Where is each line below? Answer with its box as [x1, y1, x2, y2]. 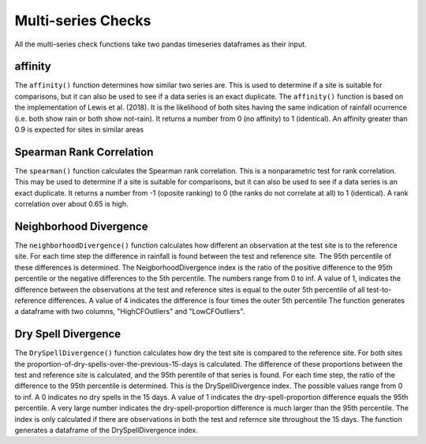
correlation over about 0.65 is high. [14, 200, 129, 209]
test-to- [366, 285, 392, 294]
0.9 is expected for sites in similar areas [14, 125, 144, 134]
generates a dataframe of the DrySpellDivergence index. [14, 425, 199, 435]
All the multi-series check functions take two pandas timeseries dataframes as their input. [14, 39, 307, 49]
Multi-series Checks [14, 12, 151, 29]
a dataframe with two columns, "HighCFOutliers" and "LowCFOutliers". [14, 307, 245, 316]
